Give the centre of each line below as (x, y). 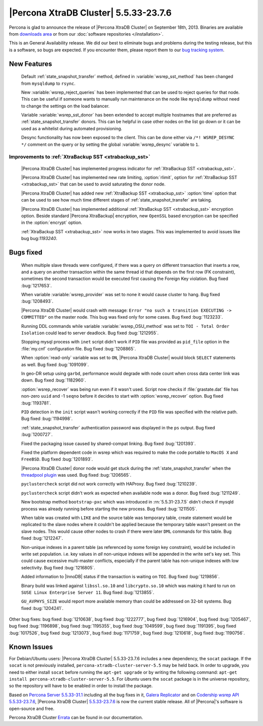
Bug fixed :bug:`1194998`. (47, 419)
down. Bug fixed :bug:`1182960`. (54, 380)
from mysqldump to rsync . (48, 83)
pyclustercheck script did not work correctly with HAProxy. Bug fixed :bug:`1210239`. (109, 484)
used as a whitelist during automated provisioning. (72, 128)
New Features (30, 64)
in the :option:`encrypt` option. (52, 222)
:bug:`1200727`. (37, 435)
